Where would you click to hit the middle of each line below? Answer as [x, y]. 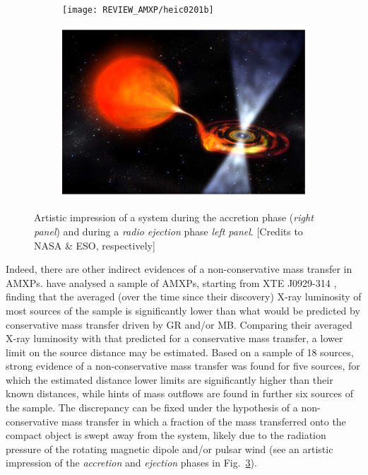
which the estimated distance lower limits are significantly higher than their [170, 379]
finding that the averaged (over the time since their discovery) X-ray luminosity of [184, 297]
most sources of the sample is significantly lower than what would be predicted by [183, 310]
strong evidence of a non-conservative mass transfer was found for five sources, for [183, 366]
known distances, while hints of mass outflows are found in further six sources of [180, 393]
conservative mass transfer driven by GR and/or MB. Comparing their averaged [179, 324]
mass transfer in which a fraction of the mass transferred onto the [204, 421]
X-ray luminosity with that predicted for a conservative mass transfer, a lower [174, 338]
